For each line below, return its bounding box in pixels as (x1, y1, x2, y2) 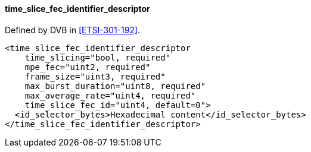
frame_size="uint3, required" (24, 71, 166, 81)
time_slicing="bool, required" (24, 52, 171, 62)
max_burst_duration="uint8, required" (24, 81, 206, 91)
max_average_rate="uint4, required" (24, 90, 196, 100)
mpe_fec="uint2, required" (24, 62, 151, 72)
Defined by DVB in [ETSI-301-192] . (5, 24, 141, 35)
